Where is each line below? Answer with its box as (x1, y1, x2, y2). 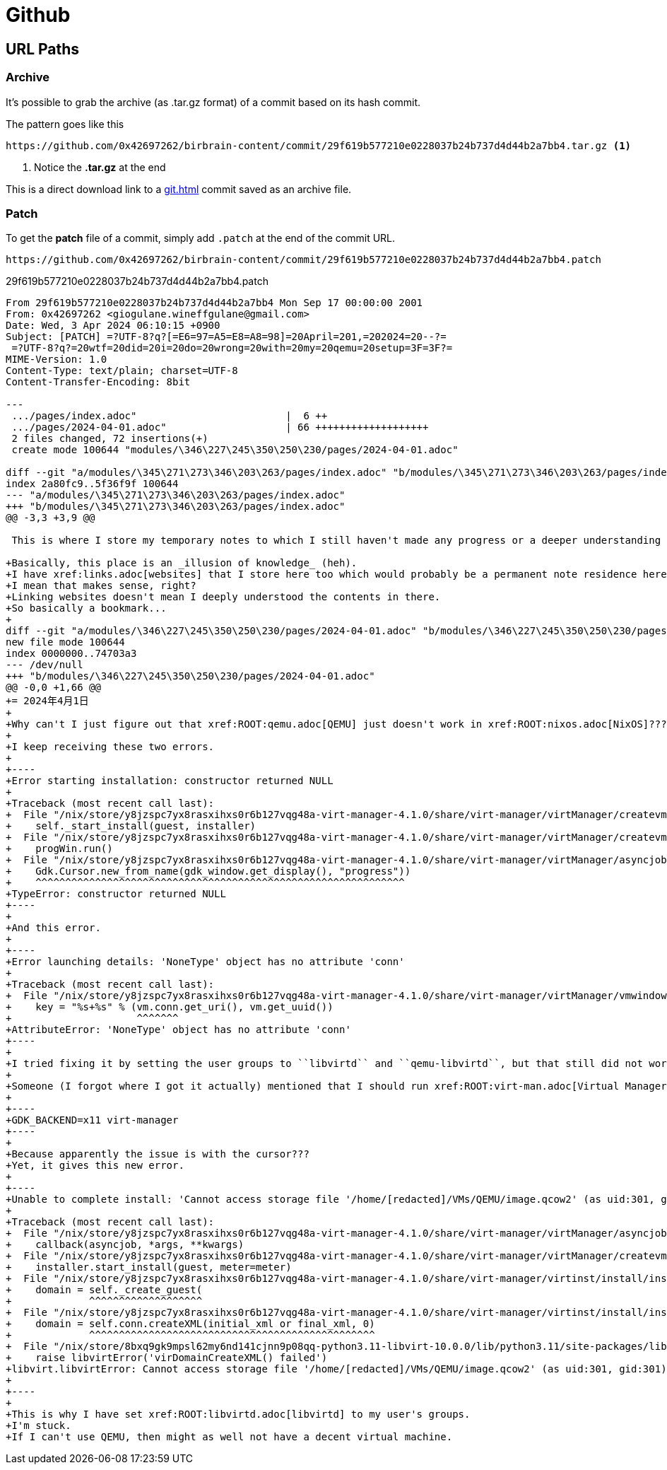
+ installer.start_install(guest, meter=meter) (6, 1261, 292, 1273)
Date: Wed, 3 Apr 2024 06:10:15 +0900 (6, 320, 220, 332)
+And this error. (6, 922, 101, 934)
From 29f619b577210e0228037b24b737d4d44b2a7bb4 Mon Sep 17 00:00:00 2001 (6, 297, 423, 309)
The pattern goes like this (6, 117, 124, 130)
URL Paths (6, 40, 80, 58)
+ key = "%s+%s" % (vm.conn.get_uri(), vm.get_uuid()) (6, 1001, 333, 1013)
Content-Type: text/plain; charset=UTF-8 (6, 365, 238, 377)
